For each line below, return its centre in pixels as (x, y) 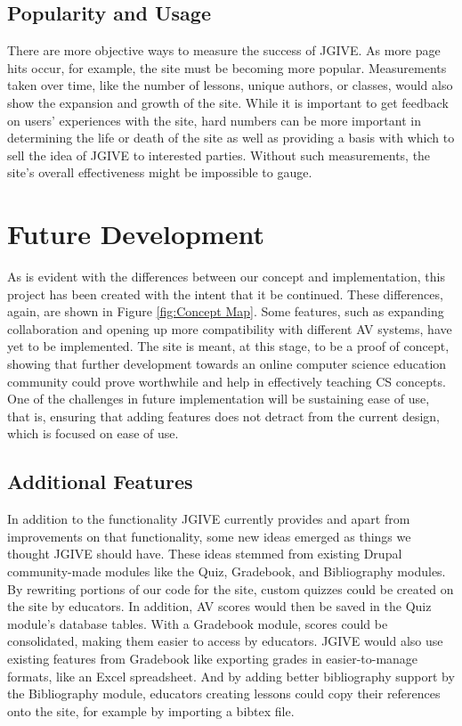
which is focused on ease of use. (93, 433)
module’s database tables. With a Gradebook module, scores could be (198, 623)
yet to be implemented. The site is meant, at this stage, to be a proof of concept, (228, 346)
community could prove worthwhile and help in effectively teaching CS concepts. (227, 381)
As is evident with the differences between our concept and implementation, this (226, 277)
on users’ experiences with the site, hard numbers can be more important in (214, 120)
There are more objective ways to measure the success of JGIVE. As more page (224, 50)
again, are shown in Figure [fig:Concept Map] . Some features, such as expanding (226, 311)
